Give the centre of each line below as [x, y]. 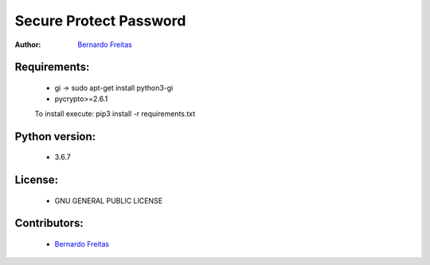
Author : [28, 45]
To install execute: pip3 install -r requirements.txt [115, 113]
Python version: [55, 136]
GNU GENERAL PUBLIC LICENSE [109, 201]
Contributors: [49, 223]
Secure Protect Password [100, 21]
